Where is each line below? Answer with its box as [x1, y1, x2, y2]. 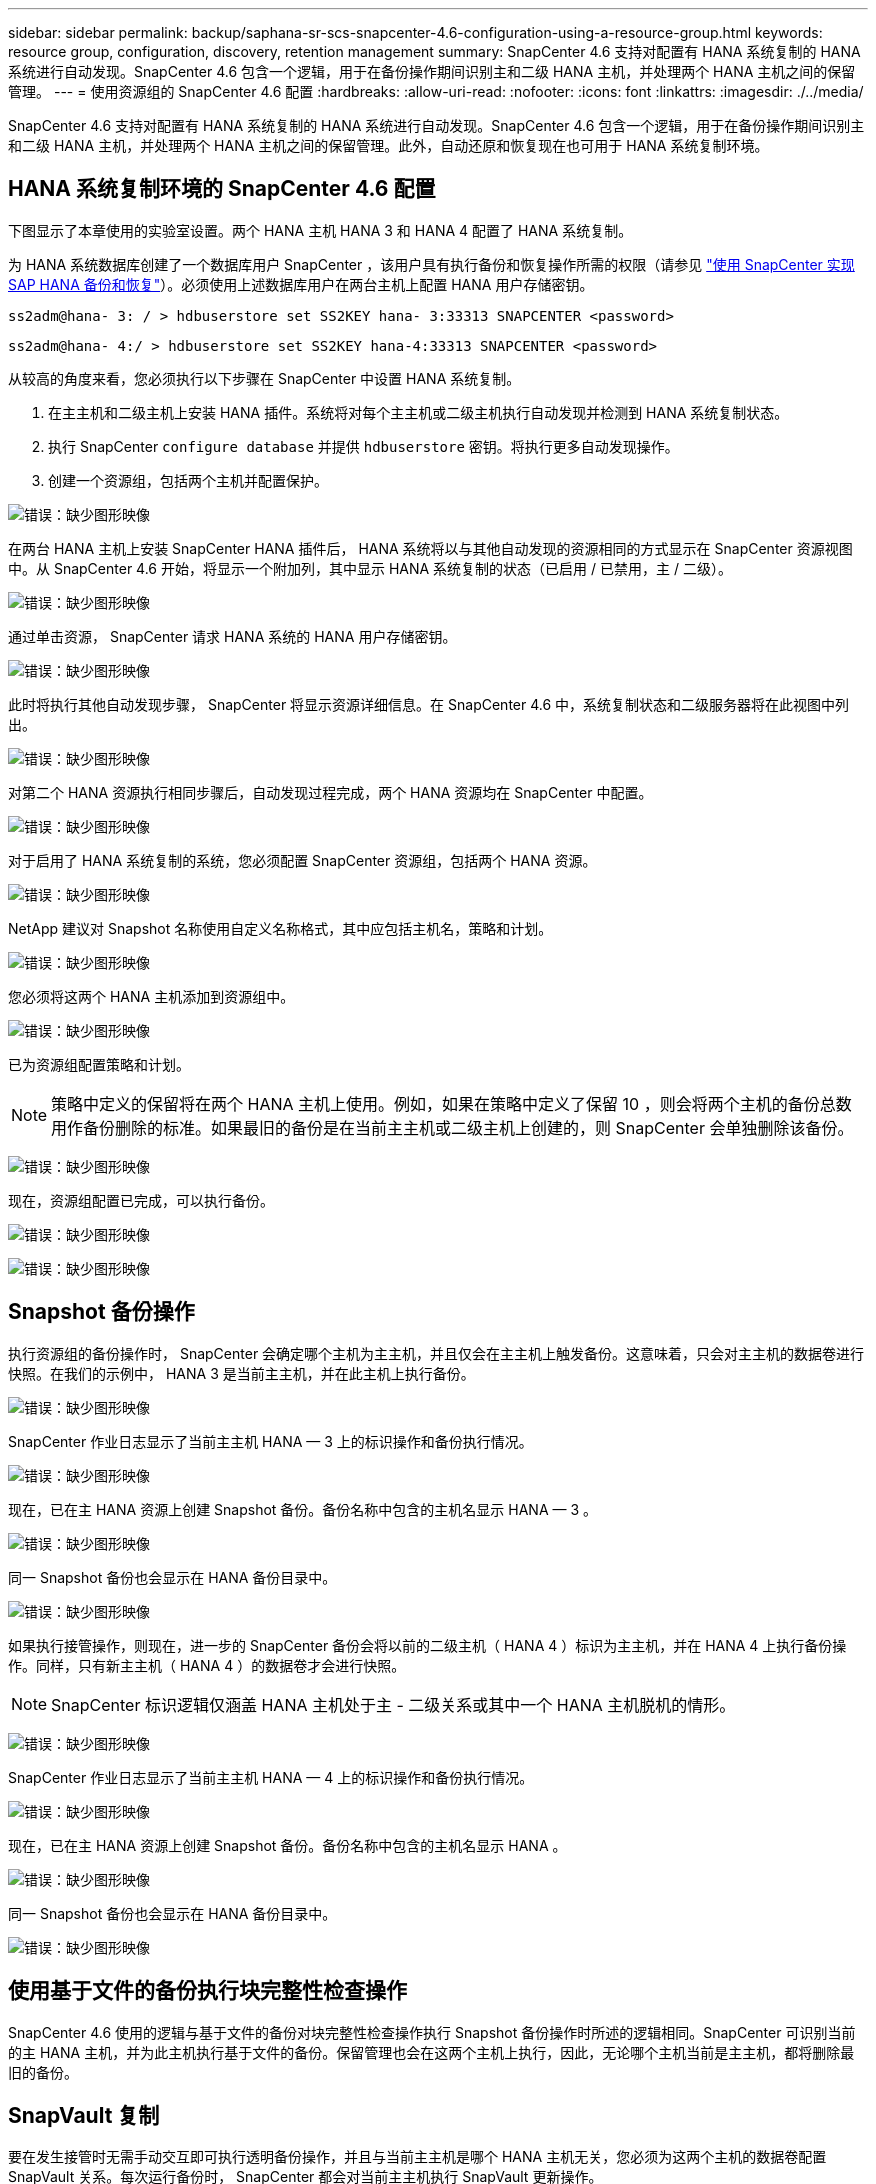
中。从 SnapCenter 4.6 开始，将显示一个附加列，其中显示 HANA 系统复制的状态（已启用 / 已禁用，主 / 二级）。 [8, 559, 732, 577]
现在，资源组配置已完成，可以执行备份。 [8, 1191, 274, 1209]
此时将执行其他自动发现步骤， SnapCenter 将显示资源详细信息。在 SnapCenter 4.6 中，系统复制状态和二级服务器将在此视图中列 [8, 695, 850, 713]
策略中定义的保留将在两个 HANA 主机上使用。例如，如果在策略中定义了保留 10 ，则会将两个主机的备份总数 [51, 1093, 852, 1114]
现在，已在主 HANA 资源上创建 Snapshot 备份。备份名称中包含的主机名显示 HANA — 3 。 [8, 1500, 598, 1518]
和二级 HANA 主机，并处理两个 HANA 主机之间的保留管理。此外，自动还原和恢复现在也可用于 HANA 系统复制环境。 [8, 137, 769, 154]
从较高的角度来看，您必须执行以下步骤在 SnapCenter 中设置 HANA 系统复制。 [8, 369, 521, 387]
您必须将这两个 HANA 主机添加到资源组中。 [8, 987, 295, 1005]
